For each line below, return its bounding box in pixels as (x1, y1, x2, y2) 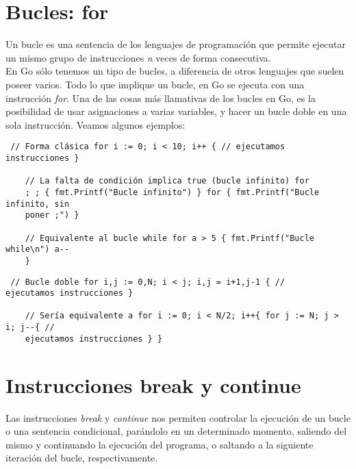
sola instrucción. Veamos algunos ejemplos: (5, 117, 186, 131)
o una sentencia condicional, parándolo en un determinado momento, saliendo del (5, 424, 347, 438)
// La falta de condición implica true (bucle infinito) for (25, 176, 309, 186)
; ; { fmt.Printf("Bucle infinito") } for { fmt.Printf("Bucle (25, 187, 320, 197)
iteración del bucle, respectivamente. (5, 451, 158, 465)
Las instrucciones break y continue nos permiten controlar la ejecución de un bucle (5, 410, 351, 424)
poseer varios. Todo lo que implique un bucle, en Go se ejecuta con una (5, 77, 305, 91)
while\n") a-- (5, 244, 70, 255)
